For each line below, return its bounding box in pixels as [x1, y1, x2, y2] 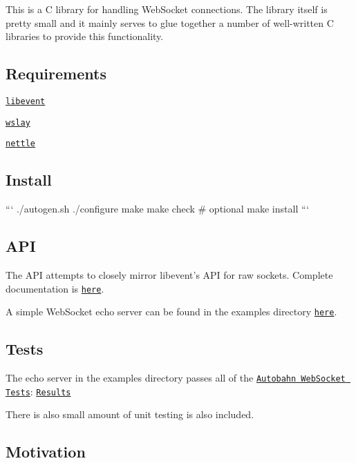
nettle [6, 139, 35, 149]
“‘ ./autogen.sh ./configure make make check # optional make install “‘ [6, 201, 310, 216]
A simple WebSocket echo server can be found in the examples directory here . [6, 304, 337, 319]
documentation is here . [6, 281, 104, 295]
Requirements [6, 63, 106, 84]
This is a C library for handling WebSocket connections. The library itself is [6, 2, 328, 16]
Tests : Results [6, 384, 71, 398]
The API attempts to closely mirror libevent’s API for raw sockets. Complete [6, 267, 333, 282]
